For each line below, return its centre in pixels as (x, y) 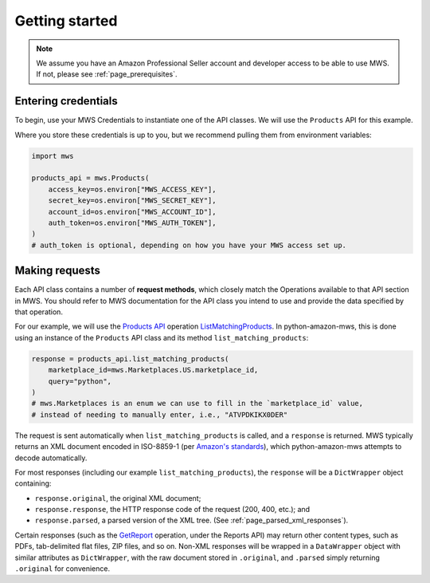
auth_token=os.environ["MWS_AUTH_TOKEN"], (132, 223)
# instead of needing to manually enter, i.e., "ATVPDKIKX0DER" (160, 414)
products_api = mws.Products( (90, 178)
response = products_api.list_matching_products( (130, 358)
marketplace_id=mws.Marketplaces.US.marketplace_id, (153, 370)
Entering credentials (66, 101)
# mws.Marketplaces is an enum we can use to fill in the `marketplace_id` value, (197, 404)
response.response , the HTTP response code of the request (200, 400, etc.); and (172, 510)
